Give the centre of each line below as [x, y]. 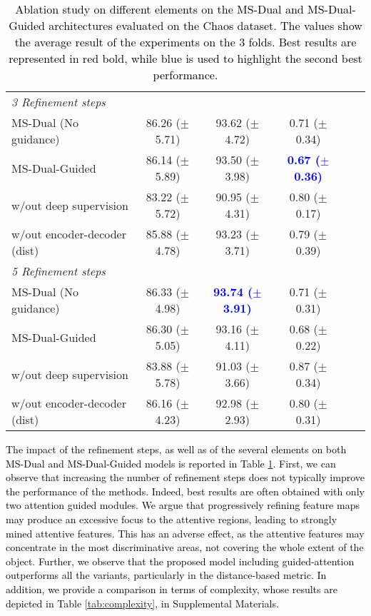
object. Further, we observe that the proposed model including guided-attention [180, 561]
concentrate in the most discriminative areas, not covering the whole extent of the [185, 547]
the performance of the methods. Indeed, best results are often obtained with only [185, 491]
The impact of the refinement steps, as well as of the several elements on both [176, 449]
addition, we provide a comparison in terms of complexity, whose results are [172, 589]
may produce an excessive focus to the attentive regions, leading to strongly [172, 519]
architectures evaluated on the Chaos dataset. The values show [205, 25]
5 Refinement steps [59, 271]
